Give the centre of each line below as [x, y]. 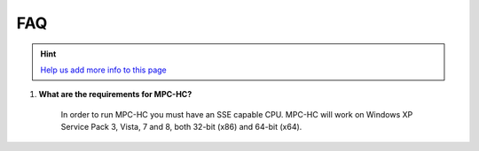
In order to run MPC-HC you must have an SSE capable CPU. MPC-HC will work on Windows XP [237, 114]
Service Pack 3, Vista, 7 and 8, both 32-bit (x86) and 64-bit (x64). [181, 127]
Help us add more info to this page [104, 70]
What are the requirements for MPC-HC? [115, 94]
